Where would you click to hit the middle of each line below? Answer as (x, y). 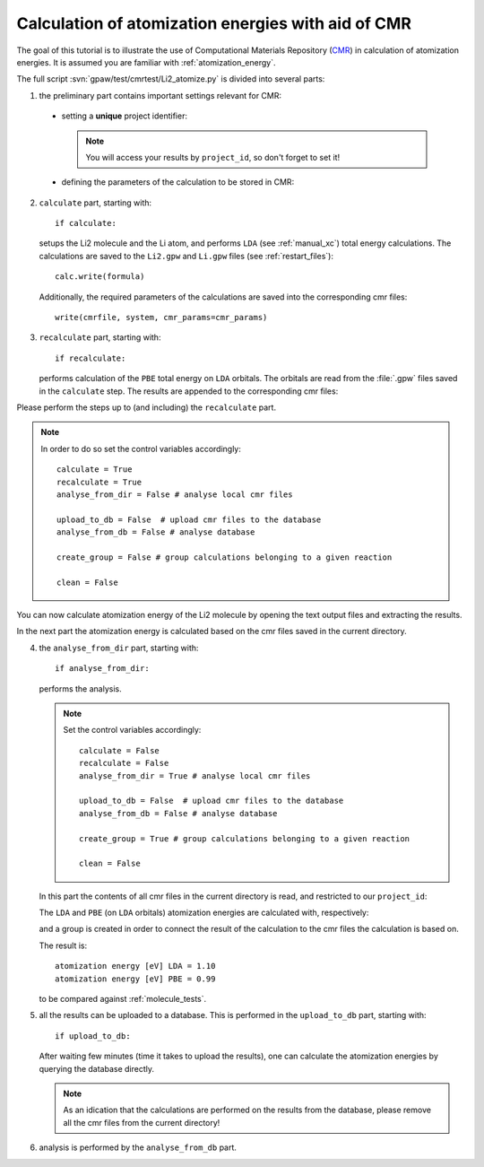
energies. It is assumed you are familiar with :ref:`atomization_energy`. (146, 62)
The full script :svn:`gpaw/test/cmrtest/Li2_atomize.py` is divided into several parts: (171, 79)
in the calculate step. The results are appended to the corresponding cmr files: (189, 391)
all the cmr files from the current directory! (142, 1122)
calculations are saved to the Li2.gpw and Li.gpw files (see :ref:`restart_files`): (186, 256)
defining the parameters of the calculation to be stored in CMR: (178, 182)
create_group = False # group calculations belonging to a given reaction (225, 557)
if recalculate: (91, 358)
